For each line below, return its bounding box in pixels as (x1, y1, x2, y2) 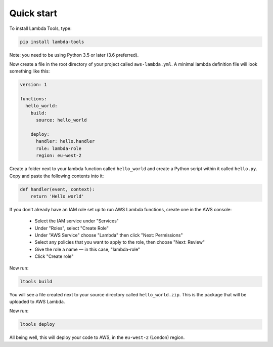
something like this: (9, 68, 50, 74)
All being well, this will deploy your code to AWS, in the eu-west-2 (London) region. (9, 334, 185, 340)
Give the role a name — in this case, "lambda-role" (34, 246, 141, 252)
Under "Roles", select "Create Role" (34, 225, 109, 231)
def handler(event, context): (20, 186, 95, 192)
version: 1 (20, 82, 47, 88)
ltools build (20, 279, 53, 284)
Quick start (9, 8, 58, 19)
